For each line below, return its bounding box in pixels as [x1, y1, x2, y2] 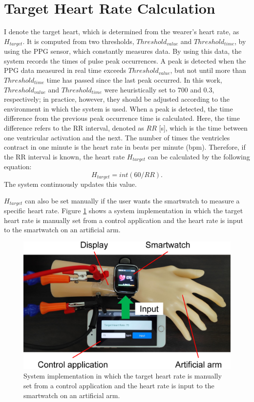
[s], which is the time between [159, 122, 248, 133]
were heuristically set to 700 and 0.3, [104, 84, 214, 94]
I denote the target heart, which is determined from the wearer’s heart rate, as [4, 26, 239, 37]
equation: [4, 161, 32, 172]
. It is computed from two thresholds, [22, 36, 134, 46]
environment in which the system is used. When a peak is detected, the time [4, 103, 233, 113]
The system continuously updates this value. [4, 179, 137, 189]
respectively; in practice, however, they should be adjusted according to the [4, 94, 230, 104]
